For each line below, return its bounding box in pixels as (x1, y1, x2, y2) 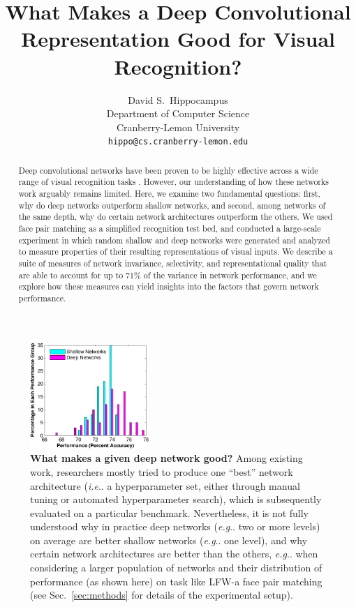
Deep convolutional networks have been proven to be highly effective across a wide (18, 164, 318, 176)
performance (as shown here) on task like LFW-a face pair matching (30, 574, 322, 588)
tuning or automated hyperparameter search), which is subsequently (30, 492, 322, 507)
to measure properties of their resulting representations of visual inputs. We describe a (18, 246, 333, 257)
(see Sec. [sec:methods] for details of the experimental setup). (30, 587, 293, 602)
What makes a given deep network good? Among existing (30, 451, 303, 465)
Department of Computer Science (106, 106, 250, 121)
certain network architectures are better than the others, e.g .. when (30, 546, 318, 561)
